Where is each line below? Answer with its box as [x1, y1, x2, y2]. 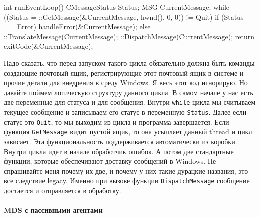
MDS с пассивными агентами [4, 205, 103, 215]
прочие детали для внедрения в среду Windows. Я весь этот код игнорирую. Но [4, 77, 248, 88]
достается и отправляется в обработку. [4, 185, 121, 195]
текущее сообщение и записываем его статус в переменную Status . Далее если [4, 107, 247, 117]
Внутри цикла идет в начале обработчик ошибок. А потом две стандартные [4, 146, 234, 156]
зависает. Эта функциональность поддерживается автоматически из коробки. [4, 136, 237, 146]
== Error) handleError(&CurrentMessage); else [4, 21, 151, 32]
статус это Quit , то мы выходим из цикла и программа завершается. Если [4, 116, 229, 127]
